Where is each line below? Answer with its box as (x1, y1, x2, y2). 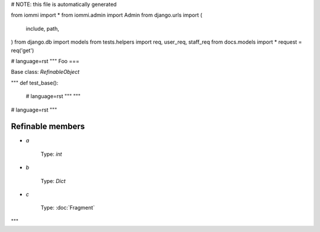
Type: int (40, 151, 62, 158)
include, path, (25, 25, 59, 32)
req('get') (11, 47, 34, 54)
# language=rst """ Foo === (11, 57, 79, 64)
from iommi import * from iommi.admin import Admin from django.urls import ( (11, 12, 203, 19)
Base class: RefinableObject (11, 68, 80, 76)
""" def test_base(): (11, 79, 59, 86)
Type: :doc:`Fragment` (40, 204, 95, 211)
